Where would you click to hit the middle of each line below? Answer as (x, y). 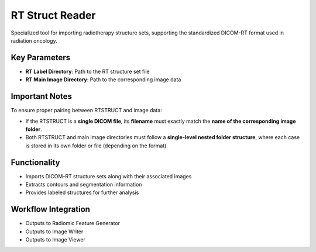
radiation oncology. (34, 40)
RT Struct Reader (53, 15)
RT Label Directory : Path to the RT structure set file (87, 71)
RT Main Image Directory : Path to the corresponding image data (103, 80)
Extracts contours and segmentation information (84, 184)
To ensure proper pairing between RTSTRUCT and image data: (86, 111)
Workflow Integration (51, 210)
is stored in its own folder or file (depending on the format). (97, 146)
